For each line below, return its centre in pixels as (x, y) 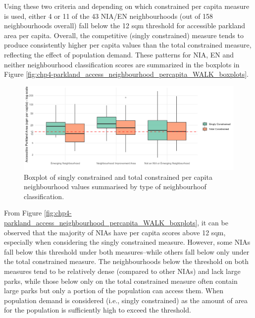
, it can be (213, 223)
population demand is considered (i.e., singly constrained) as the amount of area (126, 300)
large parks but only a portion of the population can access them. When (114, 291)
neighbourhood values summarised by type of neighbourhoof (115, 186)
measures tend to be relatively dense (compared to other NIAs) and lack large (122, 271)
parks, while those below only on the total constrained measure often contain (121, 281)
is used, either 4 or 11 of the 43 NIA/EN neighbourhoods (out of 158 (109, 16)
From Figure (23, 213)
